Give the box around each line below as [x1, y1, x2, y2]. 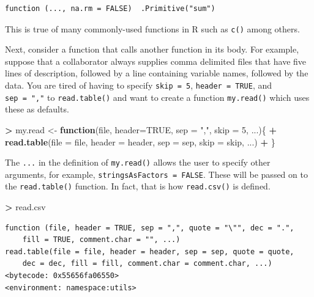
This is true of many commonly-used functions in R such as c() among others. [5, 22, 300, 35]
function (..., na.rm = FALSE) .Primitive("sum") [5, 4, 215, 13]
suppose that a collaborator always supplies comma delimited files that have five [5, 54, 307, 67]
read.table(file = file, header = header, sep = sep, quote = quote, [5, 247, 294, 256]
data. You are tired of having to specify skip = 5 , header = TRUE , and [5, 79, 272, 92]
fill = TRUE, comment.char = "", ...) [22, 235, 181, 244]
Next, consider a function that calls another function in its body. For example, [5, 43, 299, 56]
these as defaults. [5, 103, 69, 116]
